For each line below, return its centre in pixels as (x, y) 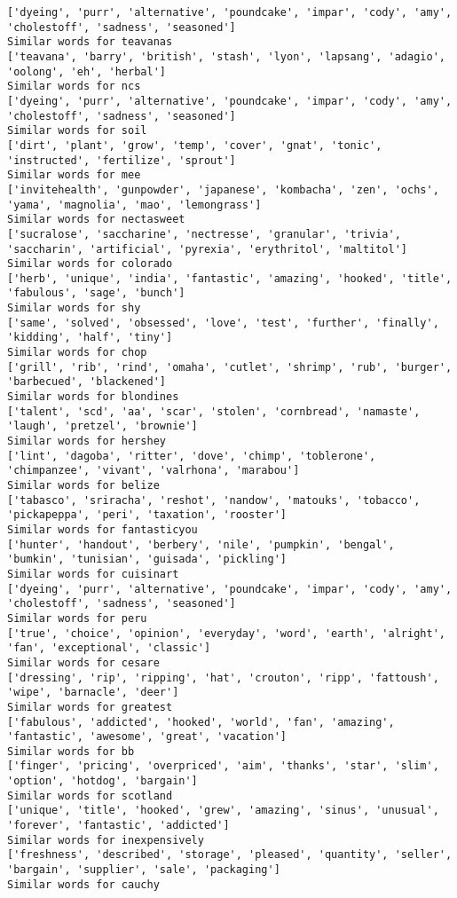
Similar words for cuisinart (93, 574)
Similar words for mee (74, 175)
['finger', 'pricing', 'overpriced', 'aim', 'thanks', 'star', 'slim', (223, 766)
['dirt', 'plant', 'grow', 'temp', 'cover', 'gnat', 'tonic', (195, 145)
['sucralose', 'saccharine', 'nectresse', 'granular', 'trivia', (204, 234)
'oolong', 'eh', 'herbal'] (87, 71)
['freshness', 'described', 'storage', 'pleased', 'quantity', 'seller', (230, 855)
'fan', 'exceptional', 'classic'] (109, 648)
